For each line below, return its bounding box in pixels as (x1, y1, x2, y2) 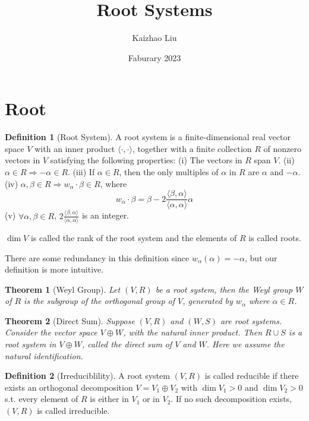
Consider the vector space (5, 326, 97, 338)
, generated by (182, 295, 233, 307)
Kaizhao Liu (132, 31, 177, 44)
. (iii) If (68, 166, 95, 178)
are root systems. (220, 314, 282, 327)
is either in (90, 392, 129, 405)
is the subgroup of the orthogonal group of (24, 295, 175, 307)
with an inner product (34, 142, 115, 154)
